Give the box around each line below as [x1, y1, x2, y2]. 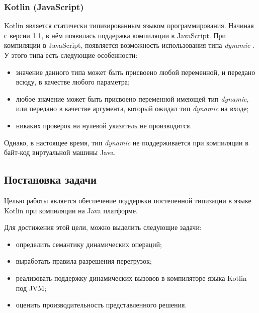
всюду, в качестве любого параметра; [16, 76, 130, 87]
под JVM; [16, 282, 47, 293]
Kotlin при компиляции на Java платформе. [4, 205, 138, 215]
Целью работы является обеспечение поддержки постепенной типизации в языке [4, 195, 251, 205]
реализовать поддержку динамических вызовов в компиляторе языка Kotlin [16, 272, 247, 283]
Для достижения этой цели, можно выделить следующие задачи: [4, 222, 202, 232]
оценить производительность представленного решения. [16, 299, 187, 310]
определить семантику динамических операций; [16, 239, 162, 249]
